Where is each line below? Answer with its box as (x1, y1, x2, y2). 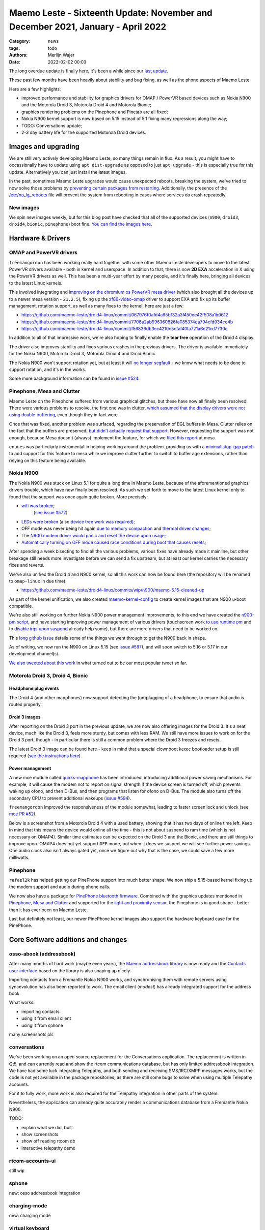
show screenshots (21, 1132, 59, 1138)
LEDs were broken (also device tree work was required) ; (21, 519, 135, 524)
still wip (9, 1168, 25, 1173)
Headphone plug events (9, 685, 59, 691)
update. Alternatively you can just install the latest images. (9, 169, 127, 175)
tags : (9, 45, 20, 51)
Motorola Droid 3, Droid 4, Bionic (9, 672, 88, 679)
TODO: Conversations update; (21, 123, 82, 128)
